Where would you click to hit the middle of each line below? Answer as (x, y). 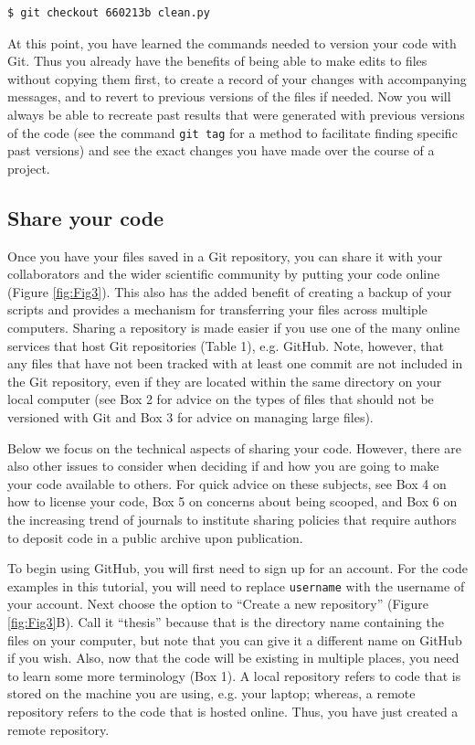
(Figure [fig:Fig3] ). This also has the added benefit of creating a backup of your (230, 291)
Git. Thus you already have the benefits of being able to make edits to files (217, 61)
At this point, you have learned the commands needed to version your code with (232, 43)
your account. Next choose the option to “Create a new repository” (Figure (218, 604)
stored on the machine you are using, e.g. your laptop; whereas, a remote (211, 693)
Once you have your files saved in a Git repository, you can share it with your (225, 255)
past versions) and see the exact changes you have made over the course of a (221, 150)
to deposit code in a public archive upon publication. (155, 537)
